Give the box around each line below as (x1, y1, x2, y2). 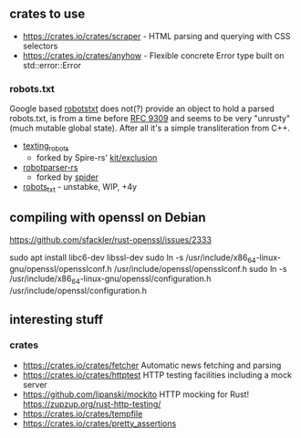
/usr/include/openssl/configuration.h (9, 286, 148, 297)
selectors (22, 40, 58, 51)
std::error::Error (22, 59, 82, 70)
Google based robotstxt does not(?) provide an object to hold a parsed (9, 103, 275, 114)
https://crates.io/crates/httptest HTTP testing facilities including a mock (22, 369, 292, 381)
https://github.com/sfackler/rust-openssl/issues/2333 (9, 234, 213, 245)
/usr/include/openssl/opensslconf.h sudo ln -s (113, 264, 287, 275)
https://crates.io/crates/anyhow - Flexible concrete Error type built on (22, 49, 285, 61)
